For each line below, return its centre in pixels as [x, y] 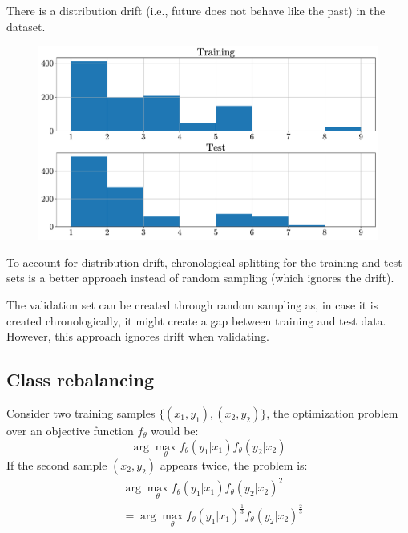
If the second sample [57, 464]
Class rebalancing [80, 380]
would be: [175, 430]
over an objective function [70, 430]
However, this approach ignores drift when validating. [138, 336]
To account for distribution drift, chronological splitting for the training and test [204, 262]
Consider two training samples [81, 413]
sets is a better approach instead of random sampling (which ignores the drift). [200, 278]
